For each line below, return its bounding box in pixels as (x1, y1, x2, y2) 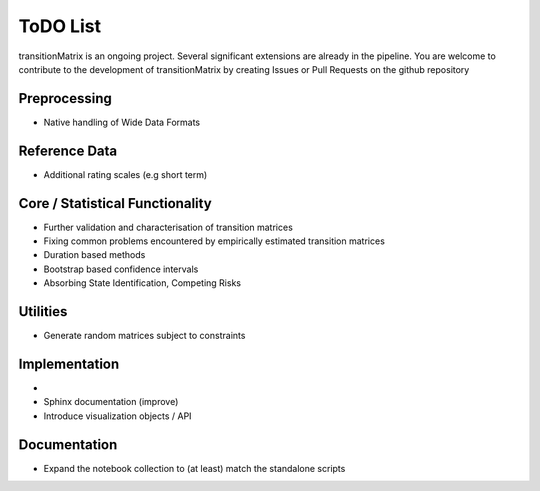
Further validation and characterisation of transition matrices (43, 221, 294, 233)
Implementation (18, 355, 120, 372)
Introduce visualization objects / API (43, 410, 192, 422)
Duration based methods (43, 249, 146, 261)
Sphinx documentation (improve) (43, 396, 179, 408)
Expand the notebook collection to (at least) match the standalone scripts (43, 462, 346, 474)
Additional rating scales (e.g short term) (43, 168, 208, 180)
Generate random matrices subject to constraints (43, 330, 246, 342)
